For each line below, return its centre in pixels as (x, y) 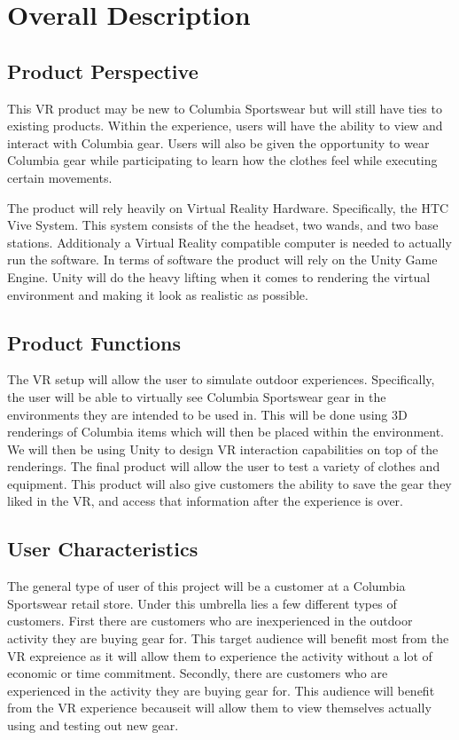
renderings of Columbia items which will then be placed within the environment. (226, 432)
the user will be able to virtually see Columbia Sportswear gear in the (197, 396)
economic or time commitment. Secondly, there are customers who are (198, 673)
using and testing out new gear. (93, 725)
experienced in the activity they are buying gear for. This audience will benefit (221, 690)
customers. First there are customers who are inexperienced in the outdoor (210, 621)
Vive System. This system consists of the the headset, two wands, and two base (223, 225)
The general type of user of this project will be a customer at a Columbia (206, 586)
